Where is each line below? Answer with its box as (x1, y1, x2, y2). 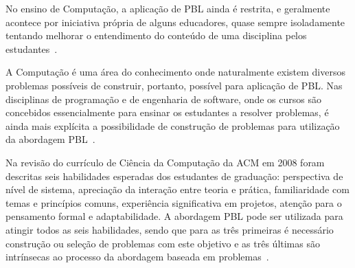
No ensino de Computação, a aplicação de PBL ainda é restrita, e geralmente (5, 1, 330, 15)
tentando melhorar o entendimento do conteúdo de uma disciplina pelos (5, 28, 307, 43)
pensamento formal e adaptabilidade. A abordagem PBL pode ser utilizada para (5, 209, 343, 223)
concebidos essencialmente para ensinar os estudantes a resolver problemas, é (5, 105, 329, 120)
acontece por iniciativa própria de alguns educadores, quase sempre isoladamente (5, 14, 345, 29)
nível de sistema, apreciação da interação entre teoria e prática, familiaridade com (5, 182, 350, 197)
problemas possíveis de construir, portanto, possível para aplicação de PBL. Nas (5, 78, 343, 92)
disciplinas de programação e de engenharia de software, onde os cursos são (5, 91, 321, 106)
